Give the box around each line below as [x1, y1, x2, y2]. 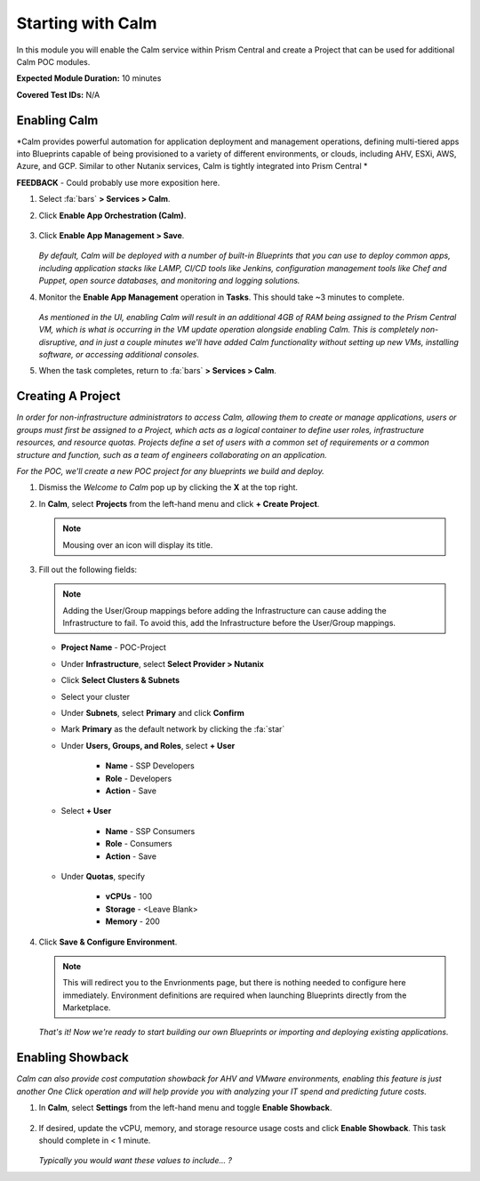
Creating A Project [16, 389, 121, 404]
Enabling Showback [16, 1050, 129, 1065]
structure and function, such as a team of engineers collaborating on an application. [16, 449, 328, 460]
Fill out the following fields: [38, 564, 138, 574]
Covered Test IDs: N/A [16, 89, 100, 100]
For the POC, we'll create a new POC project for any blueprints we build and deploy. [16, 465, 324, 476]
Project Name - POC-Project [60, 642, 166, 653]
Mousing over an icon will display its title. [62, 539, 213, 550]
